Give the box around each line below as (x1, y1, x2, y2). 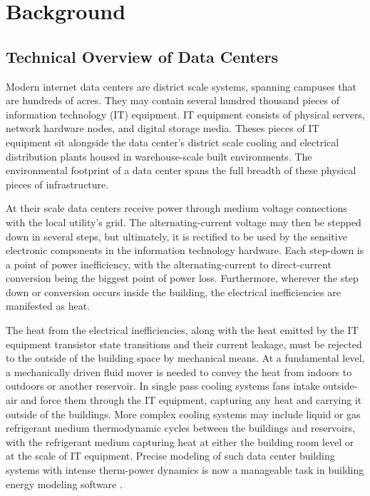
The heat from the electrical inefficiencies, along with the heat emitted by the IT (6, 323, 359, 338)
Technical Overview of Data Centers (6, 45, 279, 67)
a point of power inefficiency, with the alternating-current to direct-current (6, 256, 332, 271)
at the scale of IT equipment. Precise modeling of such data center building (6, 448, 335, 463)
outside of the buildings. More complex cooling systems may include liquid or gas (6, 406, 361, 421)
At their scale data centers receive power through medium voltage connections (6, 201, 347, 216)
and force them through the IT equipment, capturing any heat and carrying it (21, 393, 362, 408)
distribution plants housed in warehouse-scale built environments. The (6, 148, 312, 163)
